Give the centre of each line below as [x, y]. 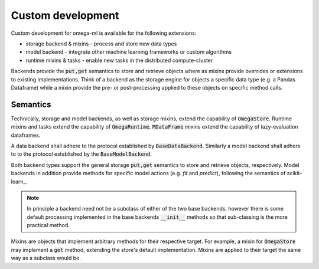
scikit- [294, 173]
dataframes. [26, 135]
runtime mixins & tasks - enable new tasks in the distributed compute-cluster [119, 60]
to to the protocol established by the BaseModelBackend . [81, 154]
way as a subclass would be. [46, 258]
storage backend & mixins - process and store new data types [101, 44]
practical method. [48, 225]
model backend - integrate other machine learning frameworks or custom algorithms [129, 52]
